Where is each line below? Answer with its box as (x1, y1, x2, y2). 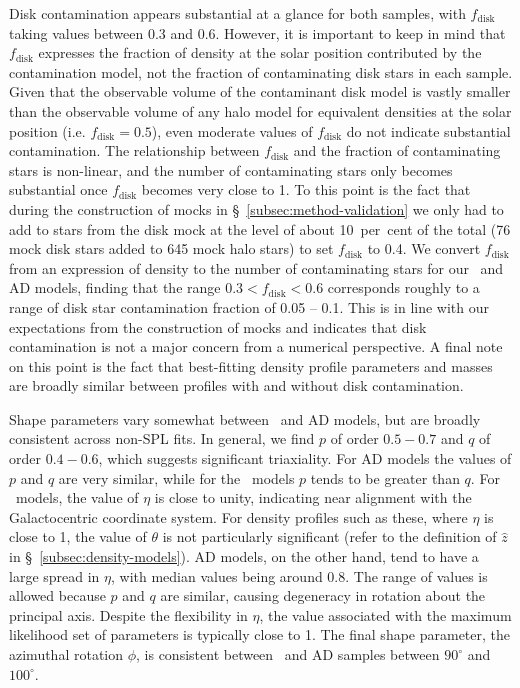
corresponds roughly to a (327, 277, 480, 298)
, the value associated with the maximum (259, 604, 512, 625)
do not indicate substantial (346, 120, 511, 141)
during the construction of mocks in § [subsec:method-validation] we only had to (9, 198, 504, 219)
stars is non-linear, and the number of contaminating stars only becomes (9, 159, 453, 180)
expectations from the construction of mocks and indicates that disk (9, 316, 427, 337)
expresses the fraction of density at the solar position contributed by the (38, 42, 482, 63)
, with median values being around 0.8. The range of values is (111, 565, 488, 586)
